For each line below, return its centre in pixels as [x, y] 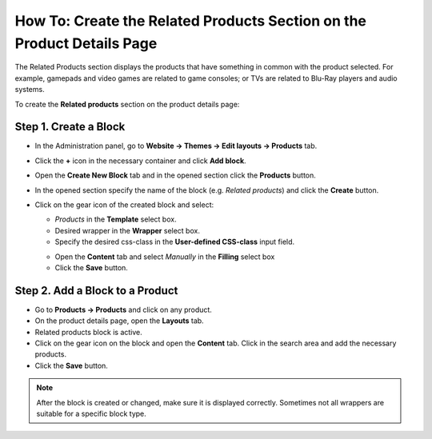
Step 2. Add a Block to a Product [96, 291]
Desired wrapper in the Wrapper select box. [127, 230]
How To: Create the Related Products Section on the [191, 21]
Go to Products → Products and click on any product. [123, 309]
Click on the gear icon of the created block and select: [124, 205]
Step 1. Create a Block [70, 127]
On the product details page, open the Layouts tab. [119, 321]
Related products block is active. [89, 332]
